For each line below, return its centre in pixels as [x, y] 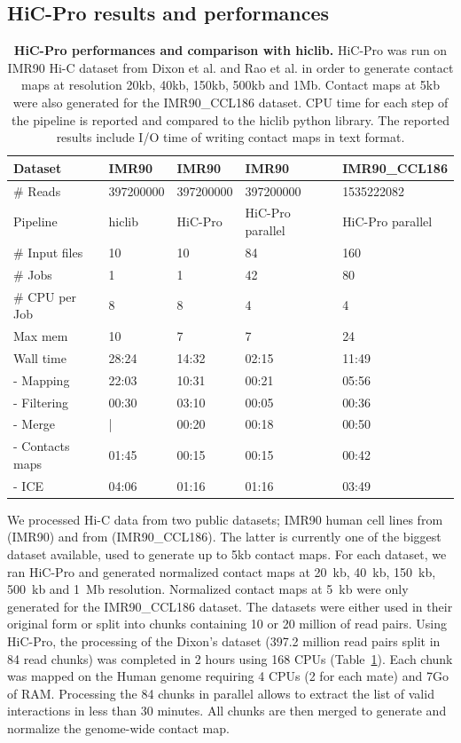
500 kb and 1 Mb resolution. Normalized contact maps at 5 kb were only [208, 589]
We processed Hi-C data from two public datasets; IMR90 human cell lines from [225, 519]
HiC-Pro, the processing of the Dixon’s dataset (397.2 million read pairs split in [224, 640]
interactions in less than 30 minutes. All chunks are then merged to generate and [227, 711]
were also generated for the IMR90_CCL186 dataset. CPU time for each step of [230, 102]
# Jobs [33, 274]
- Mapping [42, 379]
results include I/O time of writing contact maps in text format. [230, 137]
